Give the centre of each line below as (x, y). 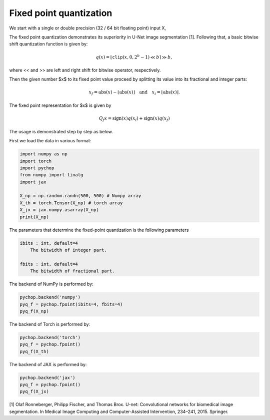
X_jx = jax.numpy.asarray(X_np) (59, 210)
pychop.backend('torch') (50, 337)
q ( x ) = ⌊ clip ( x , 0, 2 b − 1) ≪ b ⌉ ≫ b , (134, 56)
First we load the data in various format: (50, 141)
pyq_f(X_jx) (34, 392)
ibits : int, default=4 (49, 243)
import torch (36, 161)
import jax (33, 182)
